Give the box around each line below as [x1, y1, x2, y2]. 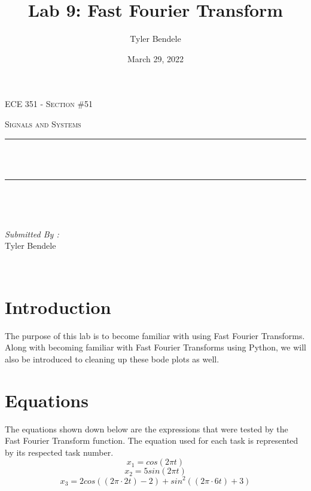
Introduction [5, 294, 111, 319]
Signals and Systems [5, 117, 81, 130]
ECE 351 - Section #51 [5, 97, 93, 110]
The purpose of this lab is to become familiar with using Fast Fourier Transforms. [5, 329, 305, 341]
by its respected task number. [5, 446, 114, 458]
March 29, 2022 [127, 52, 184, 65]
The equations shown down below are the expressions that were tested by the [5, 422, 288, 435]
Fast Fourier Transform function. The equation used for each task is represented [5, 434, 298, 447]
